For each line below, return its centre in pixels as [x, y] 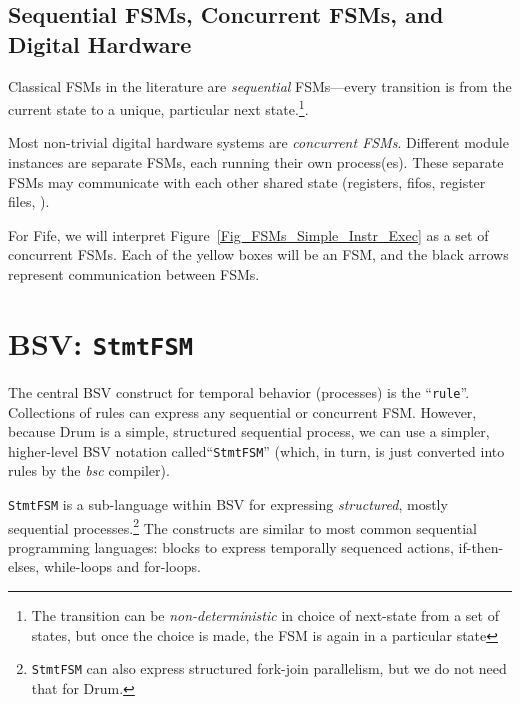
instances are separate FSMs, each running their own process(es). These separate [256, 162]
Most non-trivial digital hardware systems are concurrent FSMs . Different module [258, 142]
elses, [24, 566]
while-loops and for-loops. [122, 566]
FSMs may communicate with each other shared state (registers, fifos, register [247, 181]
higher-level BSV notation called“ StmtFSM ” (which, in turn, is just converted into [256, 450]
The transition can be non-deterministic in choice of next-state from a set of [265, 615]
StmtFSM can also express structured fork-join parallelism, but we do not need [269, 668]
